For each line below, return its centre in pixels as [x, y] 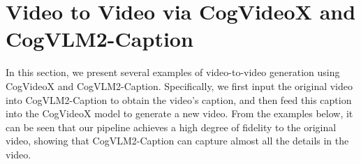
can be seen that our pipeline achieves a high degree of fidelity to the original [171, 127]
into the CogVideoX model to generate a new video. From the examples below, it [179, 113]
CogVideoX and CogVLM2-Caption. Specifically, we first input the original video [179, 85]
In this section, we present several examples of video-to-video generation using [173, 72]
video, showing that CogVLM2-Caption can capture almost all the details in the [177, 141]
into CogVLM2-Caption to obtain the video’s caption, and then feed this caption [179, 99]
